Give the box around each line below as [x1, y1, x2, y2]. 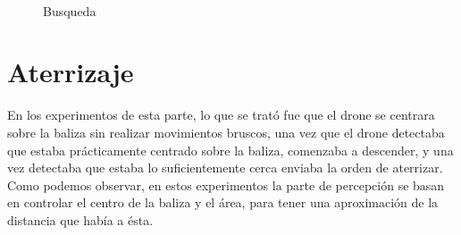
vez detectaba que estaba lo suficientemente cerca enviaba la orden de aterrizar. [7, 158, 443, 177]
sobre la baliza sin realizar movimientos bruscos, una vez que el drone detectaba [7, 122, 445, 141]
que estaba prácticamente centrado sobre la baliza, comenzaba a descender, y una [7, 140, 454, 159]
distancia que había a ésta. [7, 210, 154, 229]
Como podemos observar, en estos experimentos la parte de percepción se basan [7, 175, 445, 194]
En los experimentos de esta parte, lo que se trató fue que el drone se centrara [7, 105, 435, 124]
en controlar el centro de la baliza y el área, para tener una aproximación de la [7, 193, 439, 212]
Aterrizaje [7, 54, 134, 90]
